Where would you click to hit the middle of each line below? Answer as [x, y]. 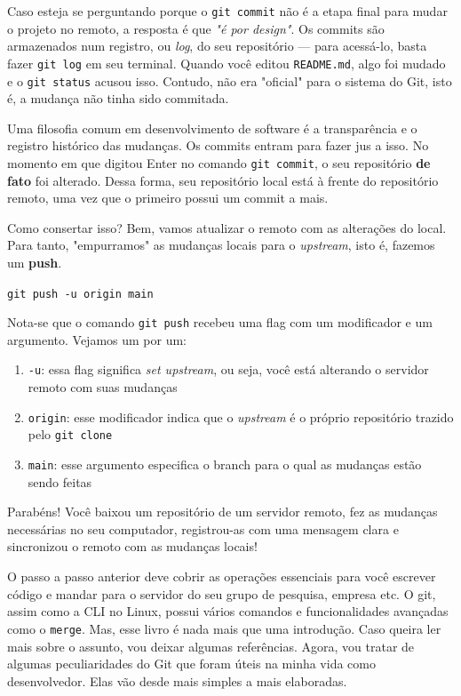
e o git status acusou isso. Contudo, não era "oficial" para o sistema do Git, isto [230, 80]
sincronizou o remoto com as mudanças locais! [132, 546]
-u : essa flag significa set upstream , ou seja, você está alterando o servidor [228, 369]
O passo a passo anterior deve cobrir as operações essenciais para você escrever [222, 576]
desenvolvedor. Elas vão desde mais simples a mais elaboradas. [177, 680]
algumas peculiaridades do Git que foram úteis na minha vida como [191, 664]
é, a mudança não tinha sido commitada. [118, 98]
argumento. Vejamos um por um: [97, 339]
